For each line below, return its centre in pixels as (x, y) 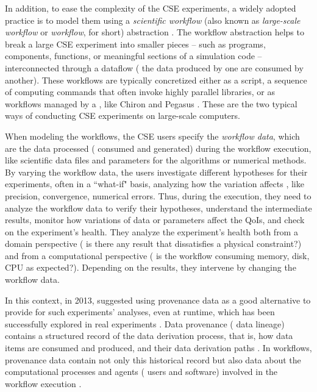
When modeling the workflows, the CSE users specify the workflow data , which (152, 136)
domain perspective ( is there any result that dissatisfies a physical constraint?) (153, 244)
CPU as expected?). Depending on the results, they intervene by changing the (151, 267)
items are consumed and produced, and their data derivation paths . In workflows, (158, 348)
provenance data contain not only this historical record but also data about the (153, 359)
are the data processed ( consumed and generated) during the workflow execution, (158, 148)
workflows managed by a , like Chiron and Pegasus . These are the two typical (151, 103)
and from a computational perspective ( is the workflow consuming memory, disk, (157, 255)
